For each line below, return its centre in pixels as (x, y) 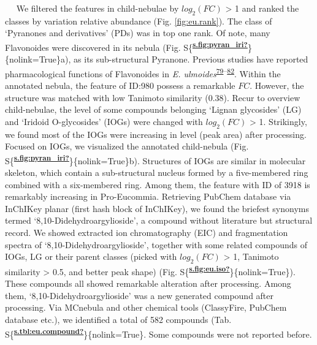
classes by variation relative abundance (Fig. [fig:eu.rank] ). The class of (139, 21)
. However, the (277, 85)
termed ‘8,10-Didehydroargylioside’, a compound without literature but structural (159, 220)
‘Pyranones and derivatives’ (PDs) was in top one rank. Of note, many (138, 33)
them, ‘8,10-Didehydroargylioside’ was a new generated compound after (139, 295)
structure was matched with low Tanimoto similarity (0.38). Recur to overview (153, 97)
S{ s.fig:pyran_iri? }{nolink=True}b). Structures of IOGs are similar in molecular (155, 159)
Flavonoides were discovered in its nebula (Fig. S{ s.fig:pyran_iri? (126, 46)
